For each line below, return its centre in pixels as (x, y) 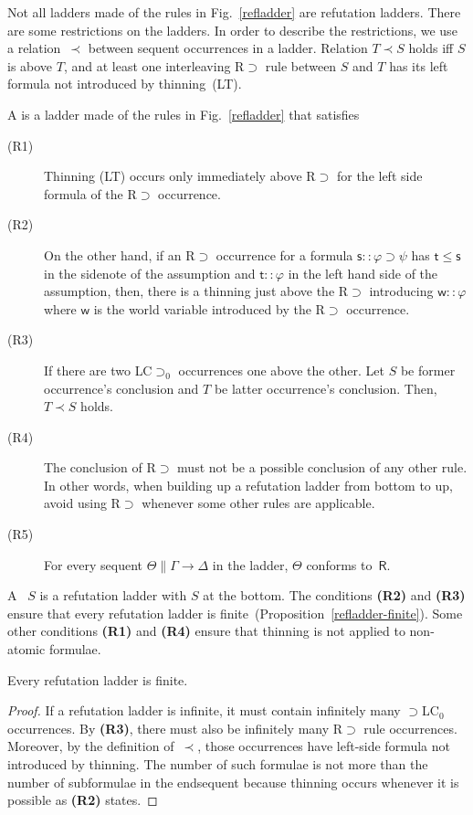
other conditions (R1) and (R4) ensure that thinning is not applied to (206, 631)
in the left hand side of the (363, 273)
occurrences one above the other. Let (282, 370)
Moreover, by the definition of (91, 746)
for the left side (379, 176)
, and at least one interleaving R (154, 65)
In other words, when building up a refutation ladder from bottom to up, (248, 485)
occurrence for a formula (284, 254)
